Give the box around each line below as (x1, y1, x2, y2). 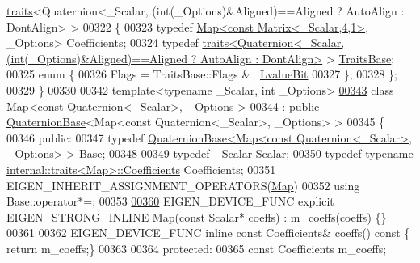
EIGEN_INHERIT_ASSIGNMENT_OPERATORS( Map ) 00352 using (6, 176, 360, 193)
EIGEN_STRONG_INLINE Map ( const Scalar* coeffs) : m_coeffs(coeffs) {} (6, 208, 387, 225)
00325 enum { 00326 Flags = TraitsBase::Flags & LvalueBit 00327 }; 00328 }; (6, 66, 397, 83)
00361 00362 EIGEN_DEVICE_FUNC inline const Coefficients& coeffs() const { (6, 224, 410, 241)
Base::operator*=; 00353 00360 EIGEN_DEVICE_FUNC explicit (6, 193, 334, 210)
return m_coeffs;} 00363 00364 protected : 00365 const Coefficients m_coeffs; (6, 240, 387, 257)
